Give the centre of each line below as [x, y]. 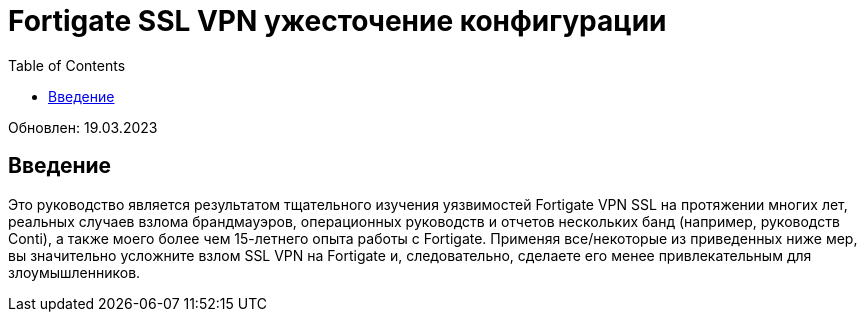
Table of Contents [67, 65]
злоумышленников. [74, 272]
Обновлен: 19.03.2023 [83, 127]
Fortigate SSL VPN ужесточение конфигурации [337, 21]
